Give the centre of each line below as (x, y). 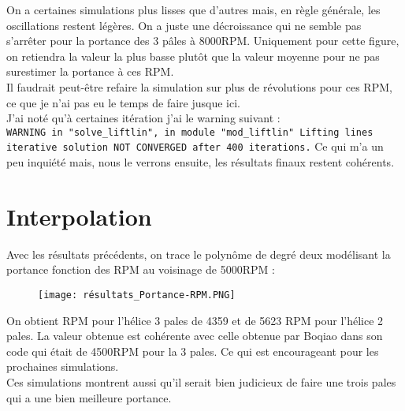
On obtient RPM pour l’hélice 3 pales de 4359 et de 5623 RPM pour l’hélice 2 (195, 320)
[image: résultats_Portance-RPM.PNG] (137, 295)
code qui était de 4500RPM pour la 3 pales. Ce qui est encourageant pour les (193, 351)
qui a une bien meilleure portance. (89, 397)
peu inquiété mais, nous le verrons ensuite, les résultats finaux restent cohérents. (201, 162)
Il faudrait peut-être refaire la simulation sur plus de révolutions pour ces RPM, (199, 86)
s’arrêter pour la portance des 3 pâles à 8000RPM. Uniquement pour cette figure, (203, 41)
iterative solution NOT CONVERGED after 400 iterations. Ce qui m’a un (195, 146)
